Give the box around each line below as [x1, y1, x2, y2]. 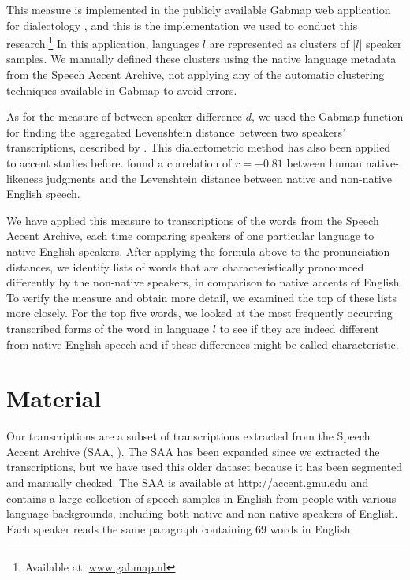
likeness [6, 170, 43, 186]
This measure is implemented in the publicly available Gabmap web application [6, 2, 391, 17]
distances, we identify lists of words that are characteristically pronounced [6, 258, 364, 275]
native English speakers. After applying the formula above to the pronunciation [6, 242, 390, 259]
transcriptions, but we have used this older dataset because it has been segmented [6, 458, 402, 475]
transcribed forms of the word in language [6, 320, 209, 336]
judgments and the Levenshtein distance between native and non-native [46, 170, 393, 186]
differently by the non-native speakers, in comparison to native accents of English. [6, 274, 403, 290]
